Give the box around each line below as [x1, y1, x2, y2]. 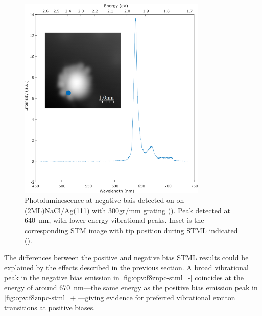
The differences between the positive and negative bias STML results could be [4, 252, 249, 263]
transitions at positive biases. [4, 302, 96, 313]
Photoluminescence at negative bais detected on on [25, 195, 184, 206]
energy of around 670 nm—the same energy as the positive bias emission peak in [4, 282, 258, 292]
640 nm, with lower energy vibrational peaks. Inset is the [25, 215, 204, 225]
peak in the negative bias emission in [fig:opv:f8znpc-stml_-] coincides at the [4, 272, 244, 283]
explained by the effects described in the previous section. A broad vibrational [4, 262, 249, 273]
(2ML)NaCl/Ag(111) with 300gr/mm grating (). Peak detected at [25, 205, 230, 215]
